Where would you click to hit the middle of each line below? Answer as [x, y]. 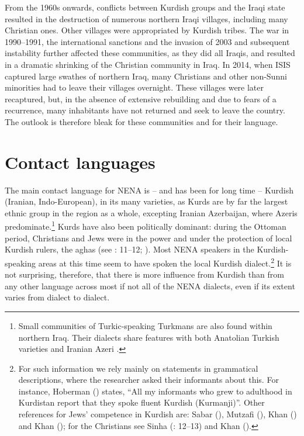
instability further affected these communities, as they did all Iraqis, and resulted [150, 53]
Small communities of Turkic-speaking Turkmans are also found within [145, 325]
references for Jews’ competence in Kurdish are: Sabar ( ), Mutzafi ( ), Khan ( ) [158, 414]
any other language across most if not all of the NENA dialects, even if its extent [150, 286]
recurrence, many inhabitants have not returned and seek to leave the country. [145, 110]
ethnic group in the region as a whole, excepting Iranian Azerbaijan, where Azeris [151, 212]
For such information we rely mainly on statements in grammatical [138, 368]
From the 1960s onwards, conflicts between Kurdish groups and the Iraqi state [145, 7]
